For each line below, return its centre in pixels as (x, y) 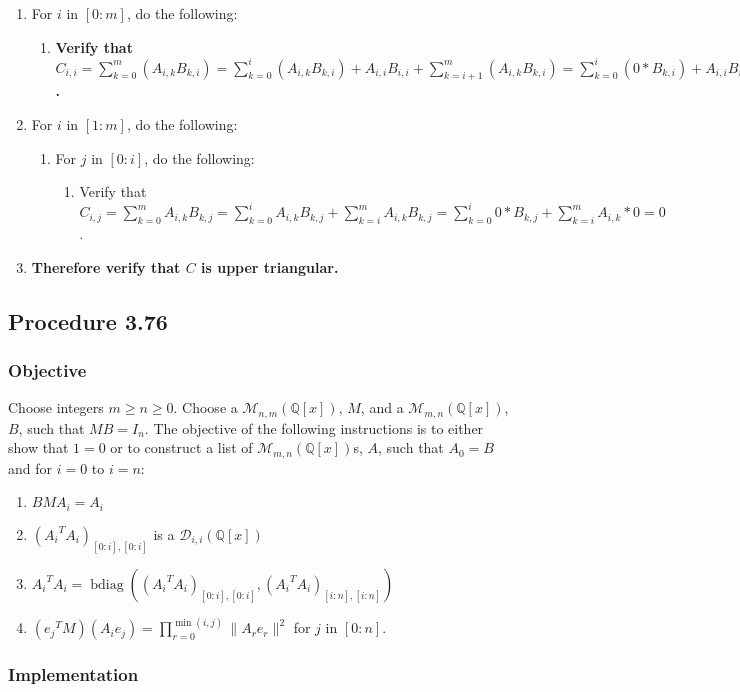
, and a (382, 407)
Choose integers (56, 407)
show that (38, 447)
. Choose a (205, 407)
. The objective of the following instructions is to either (314, 427)
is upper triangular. (270, 266)
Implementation (73, 674)
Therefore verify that (106, 266)
